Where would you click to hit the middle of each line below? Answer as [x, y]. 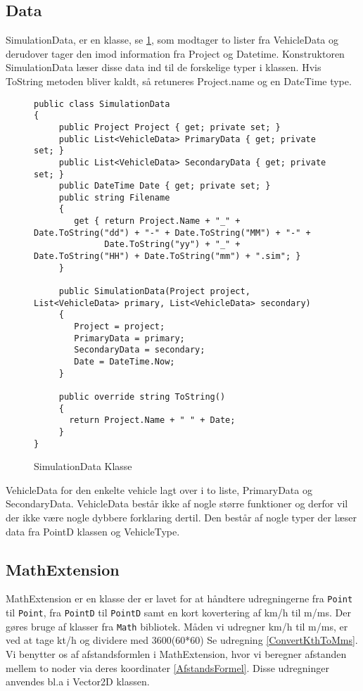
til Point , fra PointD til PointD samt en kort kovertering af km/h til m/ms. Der [178, 613]
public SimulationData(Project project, [154, 292]
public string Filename [114, 197]
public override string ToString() [142, 397]
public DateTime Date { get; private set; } [165, 186]
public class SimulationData [102, 104]
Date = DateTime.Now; [125, 362]
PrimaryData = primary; [129, 338]
